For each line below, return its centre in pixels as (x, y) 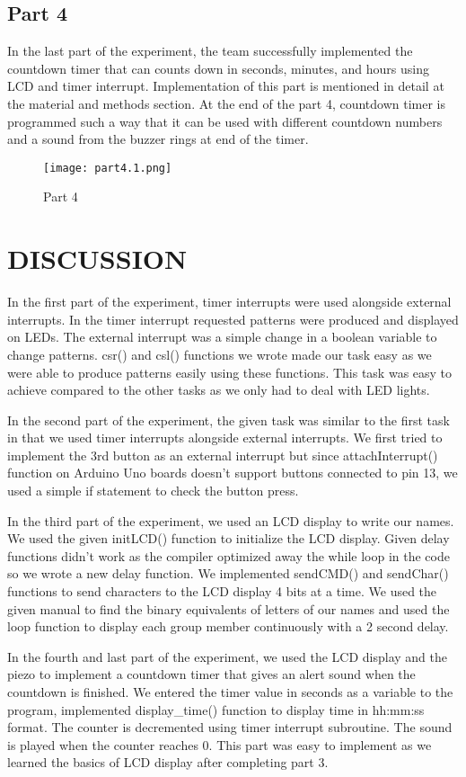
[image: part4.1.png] (108, 168)
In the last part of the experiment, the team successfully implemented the (210, 51)
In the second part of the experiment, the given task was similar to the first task (229, 420)
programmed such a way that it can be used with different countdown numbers (225, 121)
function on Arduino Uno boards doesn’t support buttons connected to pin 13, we (233, 473)
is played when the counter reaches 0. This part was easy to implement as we (220, 744)
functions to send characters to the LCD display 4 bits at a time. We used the (222, 591)
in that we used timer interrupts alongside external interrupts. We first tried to (225, 438)
